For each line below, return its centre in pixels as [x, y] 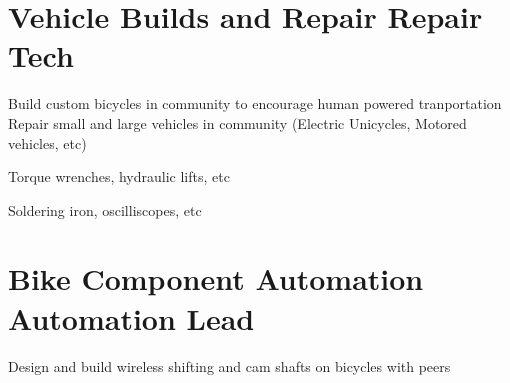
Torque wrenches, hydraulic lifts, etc [119, 176]
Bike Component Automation [216, 278]
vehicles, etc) [47, 142]
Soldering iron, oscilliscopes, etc [105, 209]
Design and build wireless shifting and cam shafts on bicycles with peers [229, 365]
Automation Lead [131, 317]
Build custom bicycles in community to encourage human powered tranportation [255, 103]
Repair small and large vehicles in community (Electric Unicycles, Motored [237, 122]
